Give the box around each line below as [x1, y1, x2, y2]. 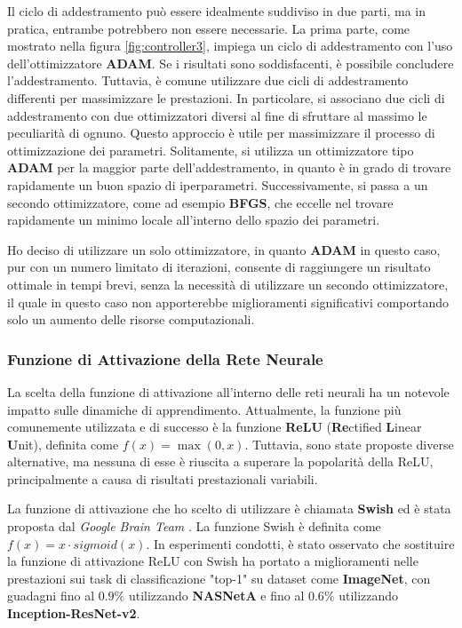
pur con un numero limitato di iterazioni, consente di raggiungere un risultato [7, 258, 431, 276]
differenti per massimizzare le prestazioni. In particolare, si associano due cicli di [7, 88, 445, 107]
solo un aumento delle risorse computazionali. [7, 310, 255, 329]
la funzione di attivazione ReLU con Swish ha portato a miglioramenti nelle [7, 552, 418, 570]
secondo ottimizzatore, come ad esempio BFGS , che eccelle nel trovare [7, 193, 394, 211]
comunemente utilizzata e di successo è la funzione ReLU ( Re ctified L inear [7, 417, 422, 436]
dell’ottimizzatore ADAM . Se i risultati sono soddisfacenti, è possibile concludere [7, 53, 454, 72]
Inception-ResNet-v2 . [7, 604, 140, 623]
